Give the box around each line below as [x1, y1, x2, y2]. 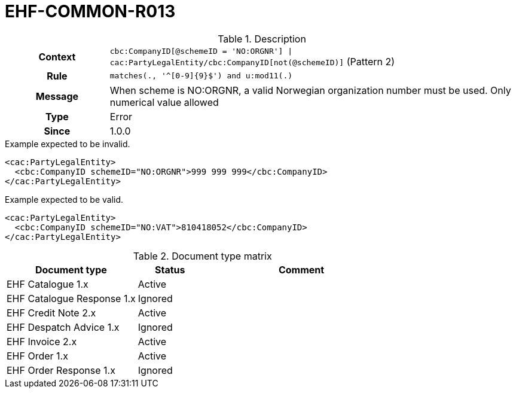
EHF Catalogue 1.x [7, 278, 88, 290]
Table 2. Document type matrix [133, 249, 272, 262]
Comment [278, 263, 325, 276]
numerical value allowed [109, 96, 219, 108]
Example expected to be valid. [5, 194, 124, 205]
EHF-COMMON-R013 [5, 1, 176, 22]
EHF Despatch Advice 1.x [7, 321, 120, 333]
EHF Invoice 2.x [7, 335, 77, 348]
